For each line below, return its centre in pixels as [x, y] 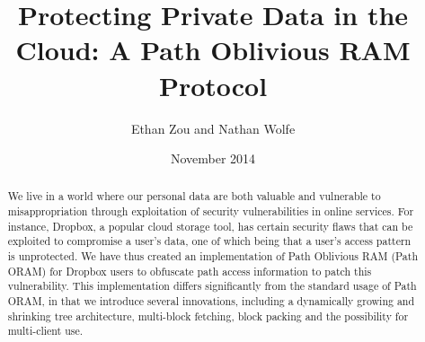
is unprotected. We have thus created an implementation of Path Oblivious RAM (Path [213, 256]
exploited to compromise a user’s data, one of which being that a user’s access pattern [209, 241]
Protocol [213, 85]
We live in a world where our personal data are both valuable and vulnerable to [194, 196]
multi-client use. [45, 331]
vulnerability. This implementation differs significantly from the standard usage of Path [212, 286]
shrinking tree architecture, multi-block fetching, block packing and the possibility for [208, 316]
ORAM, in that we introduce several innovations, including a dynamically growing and [211, 301]
